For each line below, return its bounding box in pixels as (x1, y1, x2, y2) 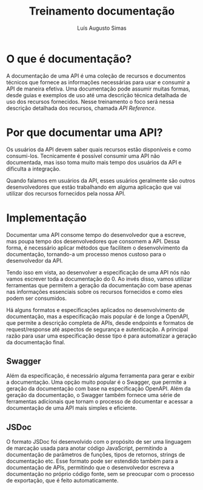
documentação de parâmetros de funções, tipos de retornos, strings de (6, 451, 185, 458)
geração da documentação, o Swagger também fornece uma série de (6, 392, 181, 399)
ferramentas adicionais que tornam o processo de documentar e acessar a (6, 398, 193, 405)
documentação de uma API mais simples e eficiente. (6, 404, 138, 412)
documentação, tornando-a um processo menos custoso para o (6, 250, 167, 257)
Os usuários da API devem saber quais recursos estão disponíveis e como (6, 146, 191, 153)
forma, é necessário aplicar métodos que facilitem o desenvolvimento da (6, 244, 188, 251)
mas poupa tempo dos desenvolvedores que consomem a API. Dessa (6, 237, 180, 245)
